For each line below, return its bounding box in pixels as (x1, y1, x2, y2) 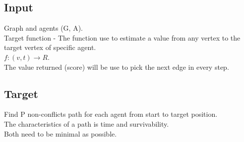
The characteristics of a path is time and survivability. (4, 118, 169, 129)
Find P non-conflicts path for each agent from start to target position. (4, 109, 218, 119)
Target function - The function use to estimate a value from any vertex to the (4, 32, 241, 43)
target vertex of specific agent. (4, 42, 96, 52)
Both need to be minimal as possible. (4, 128, 117, 139)
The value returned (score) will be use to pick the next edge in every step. (4, 61, 229, 72)
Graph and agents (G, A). (4, 23, 83, 33)
